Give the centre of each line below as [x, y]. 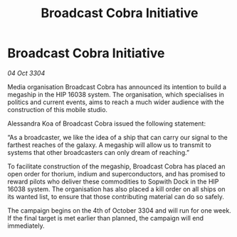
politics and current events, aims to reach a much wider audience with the [116, 102]
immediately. [26, 226]
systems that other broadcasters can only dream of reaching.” [99, 152]
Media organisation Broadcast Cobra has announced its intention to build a [117, 86]
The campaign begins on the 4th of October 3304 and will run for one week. [119, 210]
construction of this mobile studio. [58, 109]
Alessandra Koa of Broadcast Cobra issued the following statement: [107, 123]
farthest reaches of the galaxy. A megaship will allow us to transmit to [109, 145]
